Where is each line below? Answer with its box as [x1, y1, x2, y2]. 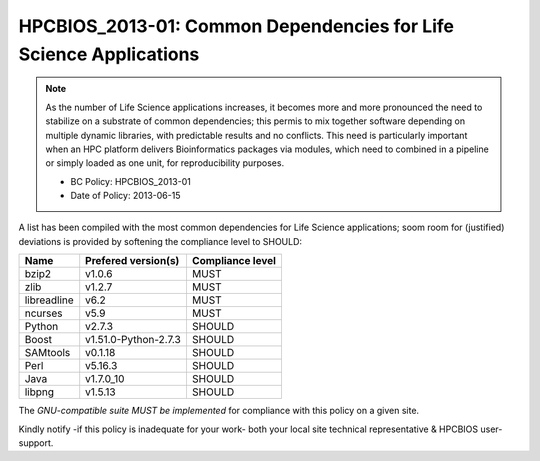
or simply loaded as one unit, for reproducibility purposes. [45, 157, 285, 169]
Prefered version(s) [85, 254, 180, 268]
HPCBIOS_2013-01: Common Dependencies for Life [18, 15, 455, 37]
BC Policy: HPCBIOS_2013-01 [70, 175, 192, 187]
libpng [24, 385, 55, 399]
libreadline [24, 293, 74, 307]
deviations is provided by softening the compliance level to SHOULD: [18, 235, 303, 247]
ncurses [24, 306, 64, 320]
